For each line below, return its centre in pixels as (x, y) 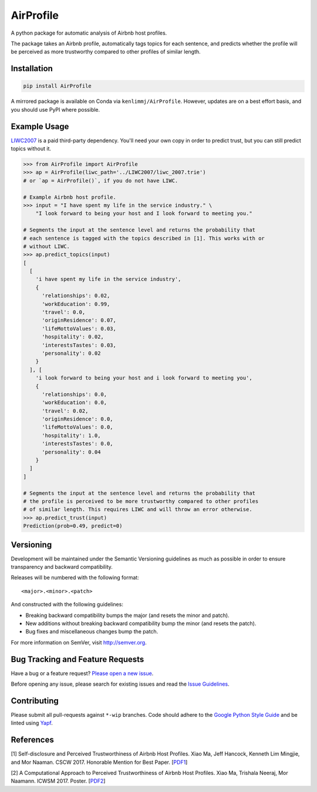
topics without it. (31, 149)
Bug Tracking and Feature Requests (77, 659)
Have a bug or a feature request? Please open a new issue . (82, 673)
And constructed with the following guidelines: (67, 605)
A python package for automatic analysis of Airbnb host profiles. (89, 33)
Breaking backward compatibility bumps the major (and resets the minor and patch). (127, 615)
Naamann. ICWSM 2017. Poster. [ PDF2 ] (58, 781)
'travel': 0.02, (65, 411)
